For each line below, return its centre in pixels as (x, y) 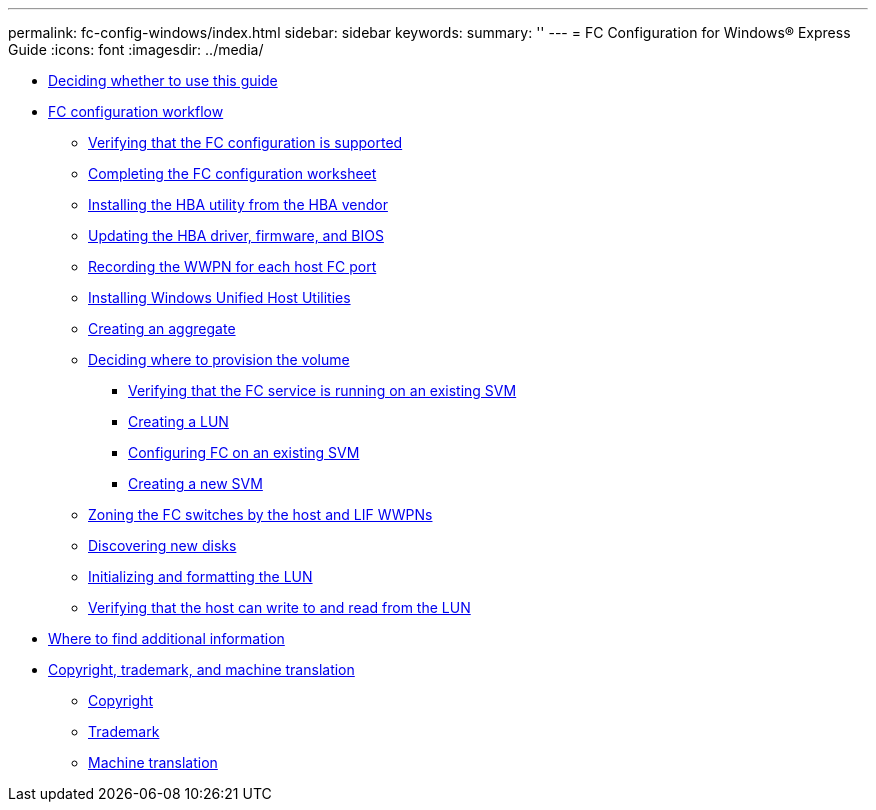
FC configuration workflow (136, 111)
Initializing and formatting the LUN (200, 576)
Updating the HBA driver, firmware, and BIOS (236, 235)
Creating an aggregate (162, 328)
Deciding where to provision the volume (219, 359)
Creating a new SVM (195, 483)
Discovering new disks (162, 545)
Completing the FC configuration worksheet (232, 173)
